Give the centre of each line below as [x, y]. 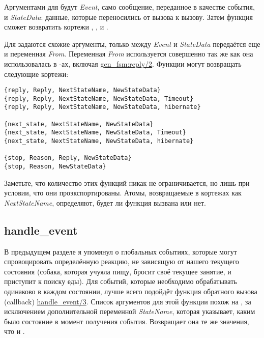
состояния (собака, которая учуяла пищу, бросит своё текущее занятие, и [118, 271]
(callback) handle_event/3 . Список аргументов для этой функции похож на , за [128, 301]
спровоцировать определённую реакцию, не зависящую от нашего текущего [122, 261]
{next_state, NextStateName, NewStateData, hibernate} [99, 141]
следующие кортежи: [36, 74]
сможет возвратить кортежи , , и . [56, 27]
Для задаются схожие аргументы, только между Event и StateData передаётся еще [132, 44]
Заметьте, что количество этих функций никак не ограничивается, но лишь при [127, 182]
